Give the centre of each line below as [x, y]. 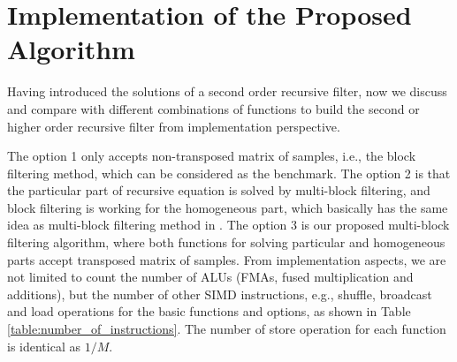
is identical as [44, 346]
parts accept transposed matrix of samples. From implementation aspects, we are [227, 259]
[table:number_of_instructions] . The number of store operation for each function [227, 329]
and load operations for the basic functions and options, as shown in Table [209, 311]
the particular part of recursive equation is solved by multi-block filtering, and [219, 190]
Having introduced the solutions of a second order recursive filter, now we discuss [227, 91]
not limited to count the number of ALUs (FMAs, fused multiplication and [210, 277]
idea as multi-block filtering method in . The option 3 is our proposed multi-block [228, 225]
